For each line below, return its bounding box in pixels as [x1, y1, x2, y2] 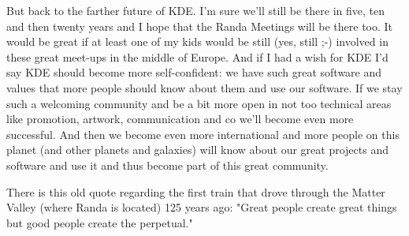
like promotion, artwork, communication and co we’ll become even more [6, 111, 354, 127]
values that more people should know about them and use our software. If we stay [6, 79, 403, 96]
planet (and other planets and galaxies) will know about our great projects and [6, 141, 389, 158]
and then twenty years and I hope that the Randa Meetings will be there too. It [6, 17, 393, 34]
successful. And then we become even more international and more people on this [6, 125, 400, 142]
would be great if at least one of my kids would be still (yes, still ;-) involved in [6, 33, 389, 50]
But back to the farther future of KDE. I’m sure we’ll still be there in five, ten [6, 2, 385, 18]
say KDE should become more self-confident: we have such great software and [6, 64, 382, 81]
